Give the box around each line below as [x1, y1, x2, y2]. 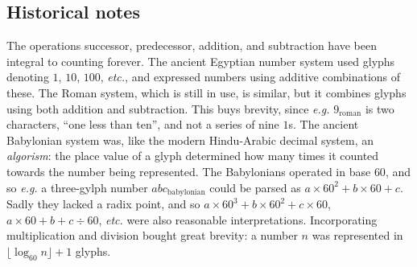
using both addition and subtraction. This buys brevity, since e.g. [6, 100, 330, 117]
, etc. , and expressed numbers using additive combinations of [100, 68, 401, 85]
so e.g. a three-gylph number [6, 179, 148, 195]
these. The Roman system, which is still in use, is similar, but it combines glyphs [6, 84, 407, 101]
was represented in [312, 227, 403, 244]
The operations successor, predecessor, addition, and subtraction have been [6, 37, 378, 54]
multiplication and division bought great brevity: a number [6, 227, 298, 244]
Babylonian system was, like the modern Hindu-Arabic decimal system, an [6, 131, 374, 148]
